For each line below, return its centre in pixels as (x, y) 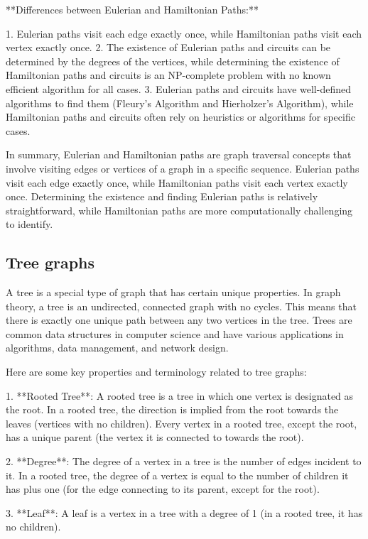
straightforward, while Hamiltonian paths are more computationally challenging (179, 210)
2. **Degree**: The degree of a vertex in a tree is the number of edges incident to (184, 461)
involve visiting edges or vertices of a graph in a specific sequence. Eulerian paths (183, 168)
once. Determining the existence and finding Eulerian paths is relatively (162, 196)
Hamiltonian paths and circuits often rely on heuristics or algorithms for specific (180, 117)
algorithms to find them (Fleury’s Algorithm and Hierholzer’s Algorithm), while (180, 103)
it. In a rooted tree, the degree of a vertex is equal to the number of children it (177, 475)
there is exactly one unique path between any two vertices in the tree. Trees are (179, 320)
